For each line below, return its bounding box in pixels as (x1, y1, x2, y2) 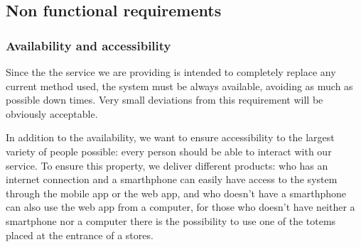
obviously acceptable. (6, 106, 98, 121)
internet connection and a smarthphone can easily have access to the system (6, 172, 338, 187)
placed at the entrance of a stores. (6, 227, 153, 242)
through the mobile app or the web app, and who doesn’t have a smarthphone (6, 185, 347, 200)
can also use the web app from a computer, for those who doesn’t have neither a (6, 199, 355, 214)
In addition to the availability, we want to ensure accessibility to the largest (6, 130, 335, 145)
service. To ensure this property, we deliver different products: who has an (6, 158, 328, 172)
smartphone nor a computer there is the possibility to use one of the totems (6, 213, 336, 228)
